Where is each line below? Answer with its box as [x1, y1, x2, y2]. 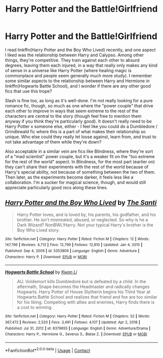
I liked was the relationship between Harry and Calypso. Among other [5, 52, 144, 58]
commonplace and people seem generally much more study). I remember [5, 72, 152, 78]
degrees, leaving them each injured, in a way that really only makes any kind [5, 62, 158, 68]
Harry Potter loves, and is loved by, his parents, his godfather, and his [16, 212, 156, 217]
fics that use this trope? [5, 88, 52, 94]
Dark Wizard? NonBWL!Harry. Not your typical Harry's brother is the [16, 222, 154, 228]
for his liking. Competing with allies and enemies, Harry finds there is [16, 299, 155, 305]
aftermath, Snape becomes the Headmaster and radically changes [16, 284, 150, 290]
